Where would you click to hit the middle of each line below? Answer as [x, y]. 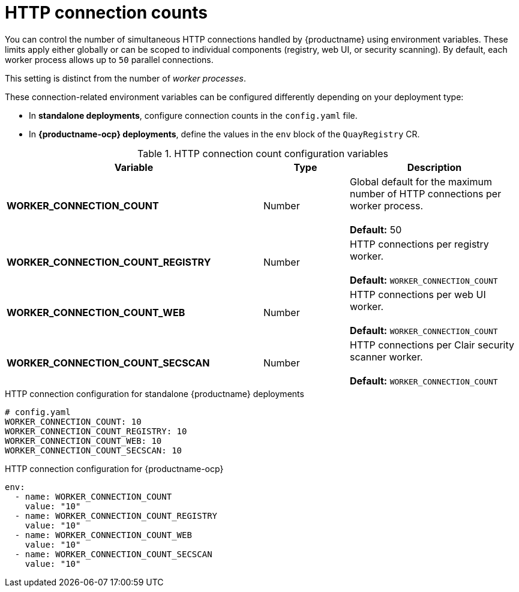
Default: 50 [376, 229]
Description [434, 167]
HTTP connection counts [106, 13]
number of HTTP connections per [425, 193]
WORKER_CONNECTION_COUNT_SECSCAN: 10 [94, 450]
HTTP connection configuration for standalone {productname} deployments [154, 393]
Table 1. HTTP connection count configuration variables [263, 153]
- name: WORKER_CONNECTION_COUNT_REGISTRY [116, 516]
